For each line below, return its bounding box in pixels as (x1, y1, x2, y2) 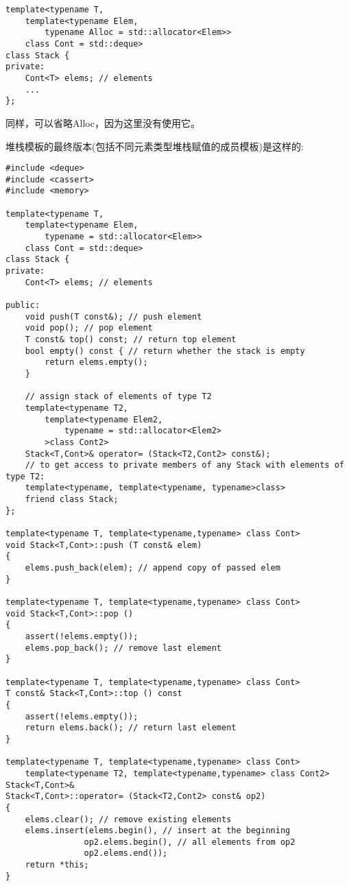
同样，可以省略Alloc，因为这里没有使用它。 (5, 115, 200, 130)
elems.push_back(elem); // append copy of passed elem (25, 563, 280, 573)
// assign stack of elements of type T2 (25, 392, 212, 402)
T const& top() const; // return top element (25, 334, 237, 344)
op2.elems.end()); (84, 848, 168, 859)
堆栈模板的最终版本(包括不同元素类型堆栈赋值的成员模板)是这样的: (5, 139, 304, 153)
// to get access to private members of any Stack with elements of (25, 460, 344, 470)
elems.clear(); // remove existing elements (25, 814, 232, 824)
